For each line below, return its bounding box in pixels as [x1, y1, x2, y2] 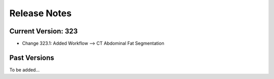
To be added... [9, 66, 40, 73]
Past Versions [9, 53, 54, 62]
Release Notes [9, 8, 72, 19]
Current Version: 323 [9, 27, 78, 35]
